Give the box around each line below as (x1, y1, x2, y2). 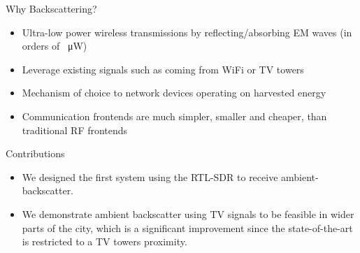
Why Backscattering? (6, 1, 97, 15)
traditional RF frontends (22, 122, 128, 137)
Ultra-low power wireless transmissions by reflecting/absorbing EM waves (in (22, 24, 352, 39)
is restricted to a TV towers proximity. (22, 234, 187, 249)
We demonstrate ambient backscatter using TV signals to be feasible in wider (22, 206, 354, 221)
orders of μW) (22, 38, 87, 53)
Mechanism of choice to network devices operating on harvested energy (22, 85, 326, 100)
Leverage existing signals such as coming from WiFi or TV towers (22, 62, 304, 76)
